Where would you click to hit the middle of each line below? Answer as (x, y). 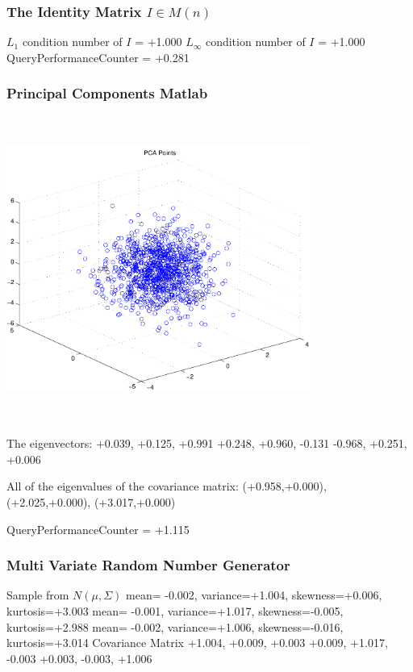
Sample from (38, 595)
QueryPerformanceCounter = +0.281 (98, 57)
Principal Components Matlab (107, 93)
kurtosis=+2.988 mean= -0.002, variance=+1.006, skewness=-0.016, (175, 626)
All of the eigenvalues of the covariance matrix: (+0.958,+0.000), (167, 486)
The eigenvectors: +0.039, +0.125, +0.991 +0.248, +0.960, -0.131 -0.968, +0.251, (207, 443)
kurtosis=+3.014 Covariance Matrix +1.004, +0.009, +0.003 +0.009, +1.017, (197, 643)
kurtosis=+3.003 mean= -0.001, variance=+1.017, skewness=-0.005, (175, 610)
